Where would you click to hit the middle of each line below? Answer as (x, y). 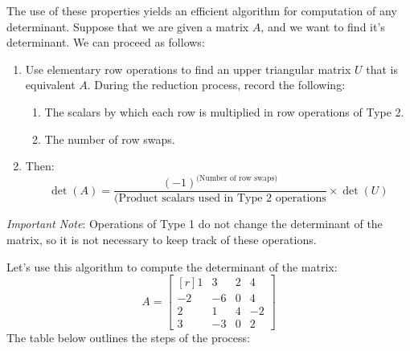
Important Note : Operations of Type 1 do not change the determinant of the (195, 224)
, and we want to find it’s (323, 26)
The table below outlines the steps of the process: (128, 338)
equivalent (50, 85)
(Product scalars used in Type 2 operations (220, 199)
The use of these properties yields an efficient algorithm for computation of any (202, 10)
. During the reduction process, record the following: (216, 85)
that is (382, 69)
